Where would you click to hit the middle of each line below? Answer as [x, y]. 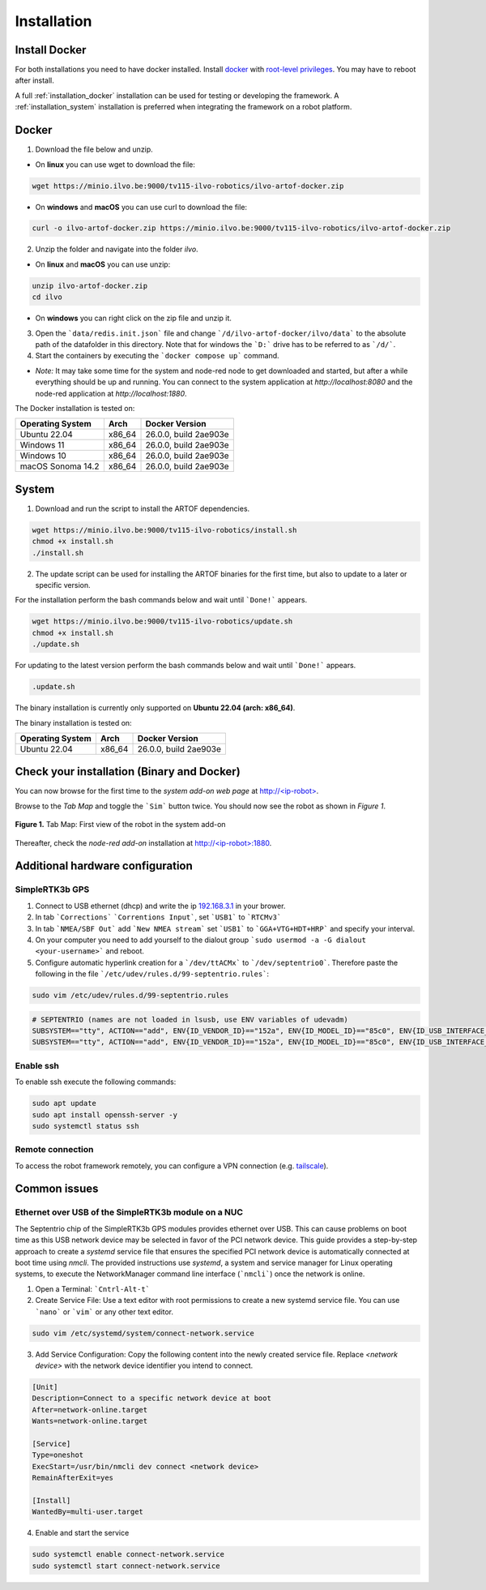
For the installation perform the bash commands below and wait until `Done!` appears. [161, 600]
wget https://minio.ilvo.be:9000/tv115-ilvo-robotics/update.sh [162, 621]
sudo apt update [64, 1104]
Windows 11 [42, 445]
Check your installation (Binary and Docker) [128, 771]
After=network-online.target [90, 1410]
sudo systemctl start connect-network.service [126, 1566]
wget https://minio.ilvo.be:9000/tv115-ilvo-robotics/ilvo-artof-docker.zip [188, 186]
